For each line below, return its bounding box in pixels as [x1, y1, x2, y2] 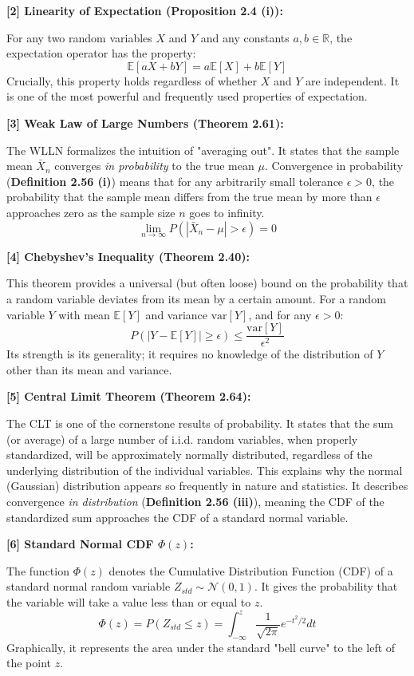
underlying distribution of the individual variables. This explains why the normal [6, 461, 403, 478]
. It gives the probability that [254, 578, 398, 595]
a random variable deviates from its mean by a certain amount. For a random [6, 290, 386, 306]
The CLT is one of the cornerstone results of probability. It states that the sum [6, 414, 394, 431]
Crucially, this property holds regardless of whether [6, 72, 258, 89]
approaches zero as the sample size [6, 204, 175, 220]
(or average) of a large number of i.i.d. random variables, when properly [6, 430, 358, 447]
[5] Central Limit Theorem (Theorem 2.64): [6, 388, 251, 405]
